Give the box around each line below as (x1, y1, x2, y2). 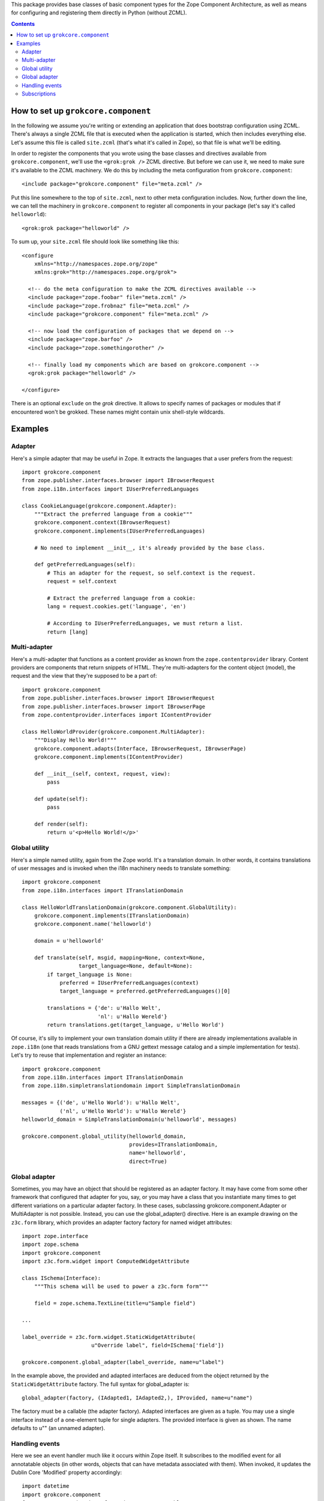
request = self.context (47, 578, 117, 585)
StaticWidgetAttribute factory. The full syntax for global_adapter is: (11, 1380, 190, 1388)
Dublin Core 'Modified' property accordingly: (11, 1469, 122, 1476)
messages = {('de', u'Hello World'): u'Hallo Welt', (22, 1099, 180, 1106)
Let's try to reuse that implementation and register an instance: (11, 1051, 167, 1059)
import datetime (22, 1483, 70, 1490)
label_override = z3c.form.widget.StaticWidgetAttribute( (22, 1333, 196, 1340)
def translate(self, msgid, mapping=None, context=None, (34, 954, 205, 961)
